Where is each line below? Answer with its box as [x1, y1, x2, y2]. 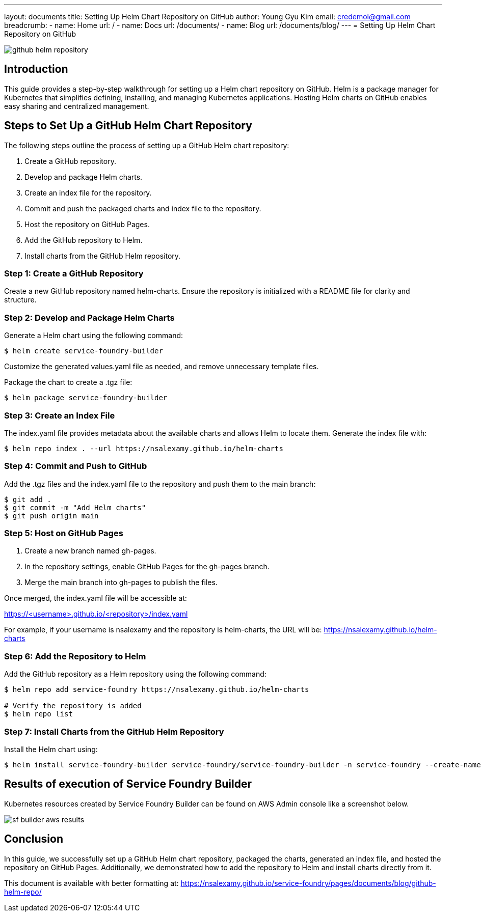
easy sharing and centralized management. [4, 101, 149, 110]
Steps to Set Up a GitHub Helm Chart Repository [4, 119, 252, 132]
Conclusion [4, 832, 64, 846]
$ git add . [4, 495, 51, 504]
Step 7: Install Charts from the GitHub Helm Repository [4, 726, 224, 737]
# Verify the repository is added [4, 702, 142, 710]
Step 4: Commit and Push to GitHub [4, 461, 147, 471]
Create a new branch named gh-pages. [24, 546, 156, 556]
